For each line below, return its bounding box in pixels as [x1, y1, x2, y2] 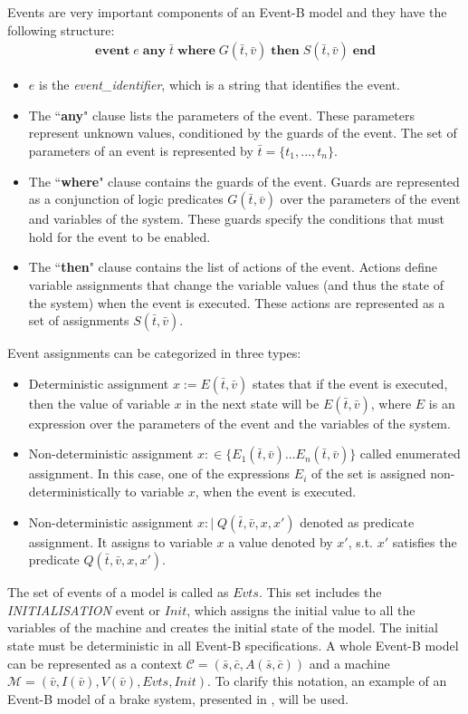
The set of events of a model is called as [7, 583, 229, 602]
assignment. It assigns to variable [28, 532, 213, 551]
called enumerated [359, 444, 461, 463]
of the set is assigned [310, 464, 426, 483]
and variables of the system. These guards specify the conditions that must [28, 209, 444, 228]
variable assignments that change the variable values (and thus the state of [28, 275, 444, 294]
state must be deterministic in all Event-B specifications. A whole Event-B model [7, 635, 459, 654]
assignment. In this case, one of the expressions [28, 464, 291, 483]
